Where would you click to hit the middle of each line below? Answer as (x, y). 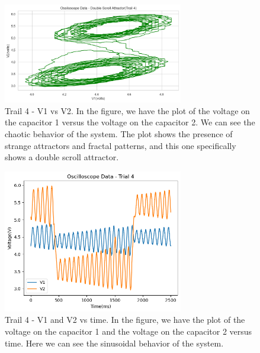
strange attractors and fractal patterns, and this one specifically (121, 145)
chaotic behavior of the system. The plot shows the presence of (119, 133)
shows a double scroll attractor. (62, 157)
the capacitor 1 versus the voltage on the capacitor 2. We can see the (130, 122)
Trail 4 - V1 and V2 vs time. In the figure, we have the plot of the (125, 320)
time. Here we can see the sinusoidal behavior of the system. (114, 343)
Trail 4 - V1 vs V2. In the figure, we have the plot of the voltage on (127, 110)
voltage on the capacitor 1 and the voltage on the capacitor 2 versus (129, 331)
